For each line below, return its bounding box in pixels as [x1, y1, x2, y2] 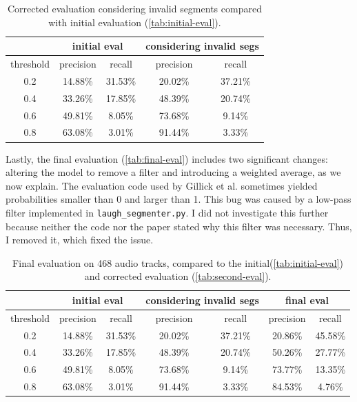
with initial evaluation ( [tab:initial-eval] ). [48, 14, 221, 29]
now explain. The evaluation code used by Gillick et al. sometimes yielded [6, 178, 318, 192]
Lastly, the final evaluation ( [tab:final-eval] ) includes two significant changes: [6, 151, 328, 165]
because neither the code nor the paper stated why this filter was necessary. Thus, [6, 219, 352, 233]
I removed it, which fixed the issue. [6, 232, 154, 247]
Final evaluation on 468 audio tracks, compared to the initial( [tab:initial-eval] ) [12, 255, 344, 270]
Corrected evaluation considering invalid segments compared [7, 1, 262, 15]
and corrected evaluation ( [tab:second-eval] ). [84, 269, 272, 283]
